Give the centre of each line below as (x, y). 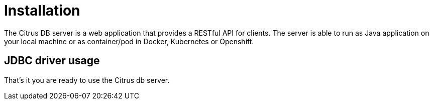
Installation (42, 11)
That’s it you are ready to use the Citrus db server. (87, 80)
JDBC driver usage (52, 61)
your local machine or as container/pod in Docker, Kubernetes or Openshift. (129, 41)
